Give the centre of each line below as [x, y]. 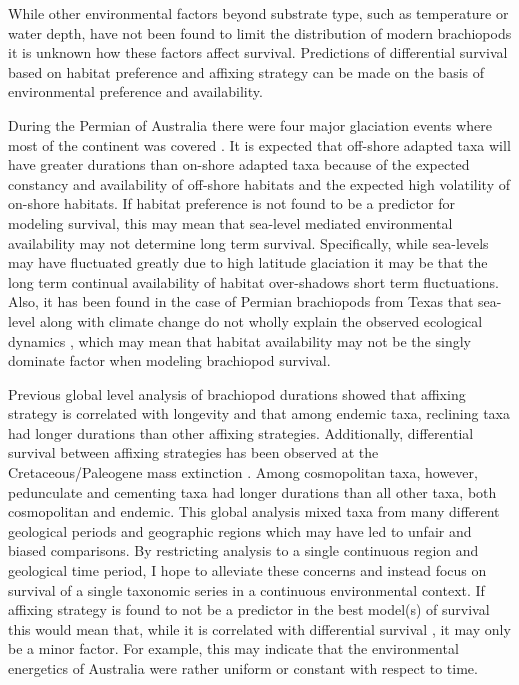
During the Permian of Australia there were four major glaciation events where [250, 124]
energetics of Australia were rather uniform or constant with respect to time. [243, 668]
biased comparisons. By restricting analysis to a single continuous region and [243, 550]
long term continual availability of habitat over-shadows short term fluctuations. [253, 281]
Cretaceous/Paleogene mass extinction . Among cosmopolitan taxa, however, [243, 472]
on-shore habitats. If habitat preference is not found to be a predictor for [231, 203]
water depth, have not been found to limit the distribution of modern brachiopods [260, 32]
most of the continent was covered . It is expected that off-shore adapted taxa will [259, 144]
